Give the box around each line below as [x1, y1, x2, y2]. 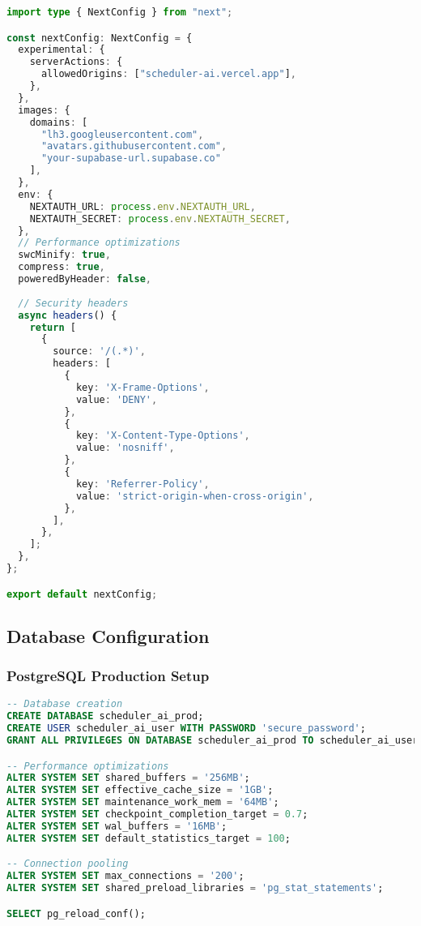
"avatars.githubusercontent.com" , [40, 140, 228, 152]
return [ [29, 321, 76, 333]
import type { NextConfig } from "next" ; [6, 6, 233, 18]
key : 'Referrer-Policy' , [75, 478, 210, 490]
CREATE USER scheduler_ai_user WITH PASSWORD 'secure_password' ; [6, 722, 366, 735]
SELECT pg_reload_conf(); [6, 907, 146, 920]
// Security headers [18, 297, 129, 309]
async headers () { [18, 309, 117, 321]
